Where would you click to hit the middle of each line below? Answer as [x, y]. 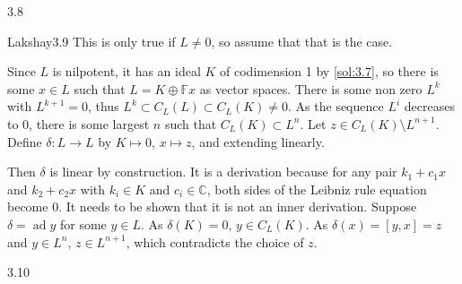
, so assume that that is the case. [302, 41]
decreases [429, 106]
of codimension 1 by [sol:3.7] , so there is [329, 71]
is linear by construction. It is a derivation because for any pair [223, 172]
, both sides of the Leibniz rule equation [317, 189]
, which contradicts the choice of [215, 241]
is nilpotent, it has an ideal [126, 71]
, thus [103, 106]
